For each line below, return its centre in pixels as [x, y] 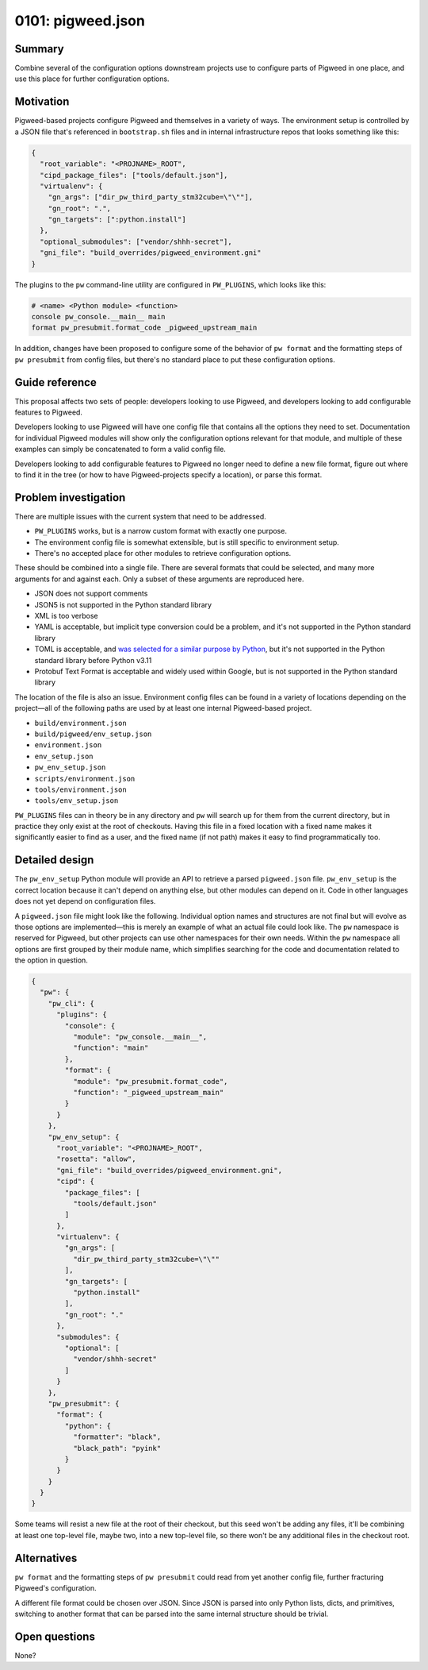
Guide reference [55, 382]
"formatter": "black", [117, 1437]
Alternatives [46, 1558]
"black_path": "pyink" [117, 1448]
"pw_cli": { [71, 1003]
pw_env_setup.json [70, 768]
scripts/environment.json [85, 779]
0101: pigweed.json [80, 21]
